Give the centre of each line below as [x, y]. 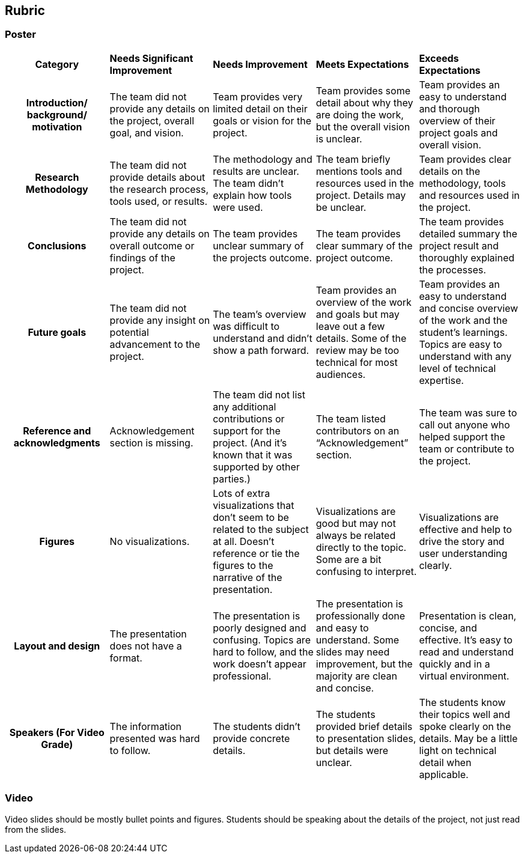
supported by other [256, 467]
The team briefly [353, 159]
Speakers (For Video [57, 732]
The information [146, 726]
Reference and [57, 431]
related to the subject [261, 529]
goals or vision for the [262, 120]
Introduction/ [57, 102]
